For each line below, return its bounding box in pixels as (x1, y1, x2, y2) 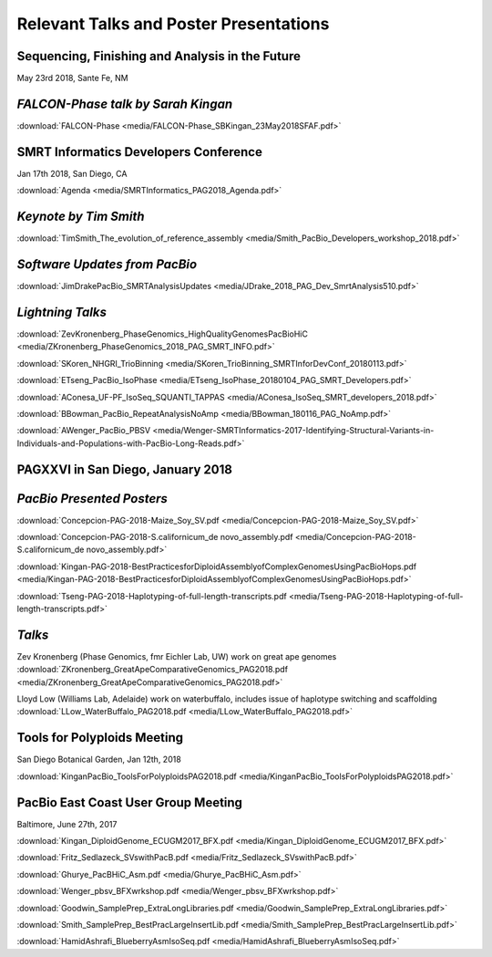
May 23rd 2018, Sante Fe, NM (16, 73, 128, 84)
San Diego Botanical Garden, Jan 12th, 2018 (16, 754, 181, 765)
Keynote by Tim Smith (16, 209, 145, 224)
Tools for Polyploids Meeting (16, 730, 184, 745)
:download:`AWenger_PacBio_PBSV (16, 425, 150, 436)
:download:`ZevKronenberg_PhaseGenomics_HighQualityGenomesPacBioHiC (16, 328, 309, 339)
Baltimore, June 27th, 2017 (16, 818, 118, 829)
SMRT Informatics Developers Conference (16, 144, 263, 160)
